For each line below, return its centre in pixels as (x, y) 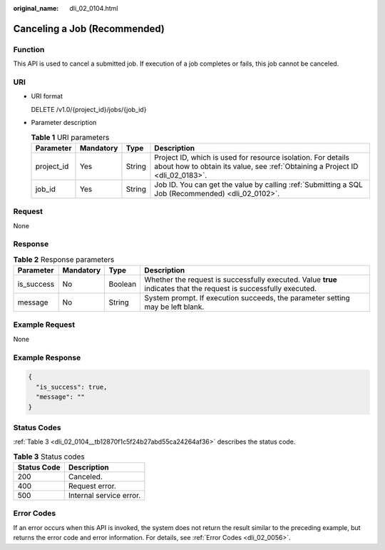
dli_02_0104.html (94, 8)
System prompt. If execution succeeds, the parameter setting (247, 298)
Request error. (92, 487)
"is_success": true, (72, 387)
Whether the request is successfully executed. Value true (241, 280)
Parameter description (64, 123)
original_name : (36, 8)
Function (29, 49)
